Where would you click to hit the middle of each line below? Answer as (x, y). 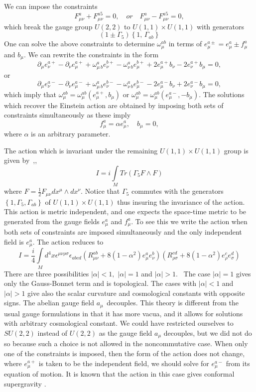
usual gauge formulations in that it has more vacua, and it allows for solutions (124, 313)
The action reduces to (70, 241)
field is (14, 241)
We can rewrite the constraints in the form (93, 54)
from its (238, 363)
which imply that (30, 94)
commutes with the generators (177, 191)
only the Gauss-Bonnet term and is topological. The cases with (100, 283)
